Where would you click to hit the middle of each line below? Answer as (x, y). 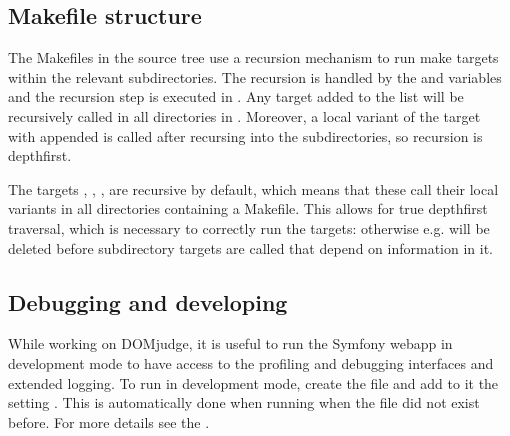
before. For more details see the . (109, 421)
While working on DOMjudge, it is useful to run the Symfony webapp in (230, 343)
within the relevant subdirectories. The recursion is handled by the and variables (255, 76)
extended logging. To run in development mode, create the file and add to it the (253, 382)
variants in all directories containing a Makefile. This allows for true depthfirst (248, 208)
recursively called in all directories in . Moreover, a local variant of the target (244, 115)
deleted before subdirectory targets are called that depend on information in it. (250, 247)
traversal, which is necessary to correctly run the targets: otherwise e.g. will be (249, 227)
